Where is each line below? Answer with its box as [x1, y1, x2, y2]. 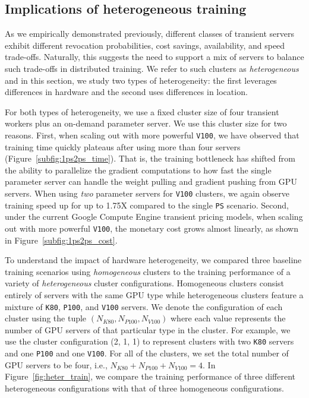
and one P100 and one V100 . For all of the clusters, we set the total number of [5, 347, 289, 359]
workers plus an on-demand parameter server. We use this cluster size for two [5, 117, 287, 129]
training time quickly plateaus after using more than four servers [5, 140, 241, 153]
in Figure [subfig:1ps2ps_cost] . [5, 233, 118, 246]
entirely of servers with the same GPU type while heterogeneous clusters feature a [5, 288, 304, 301]
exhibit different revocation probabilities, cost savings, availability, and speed [5, 39, 285, 51]
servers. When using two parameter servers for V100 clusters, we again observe [5, 187, 289, 199]
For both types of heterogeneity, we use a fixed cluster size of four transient [5, 105, 279, 118]
